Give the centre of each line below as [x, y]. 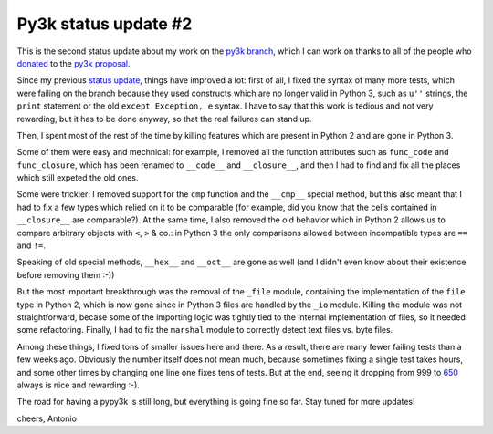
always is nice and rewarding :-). [79, 385]
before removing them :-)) [66, 274]
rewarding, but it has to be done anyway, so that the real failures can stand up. [164, 119]
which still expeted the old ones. [78, 178]
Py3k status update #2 [105, 24]
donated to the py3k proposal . [74, 63]
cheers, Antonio [47, 418]
